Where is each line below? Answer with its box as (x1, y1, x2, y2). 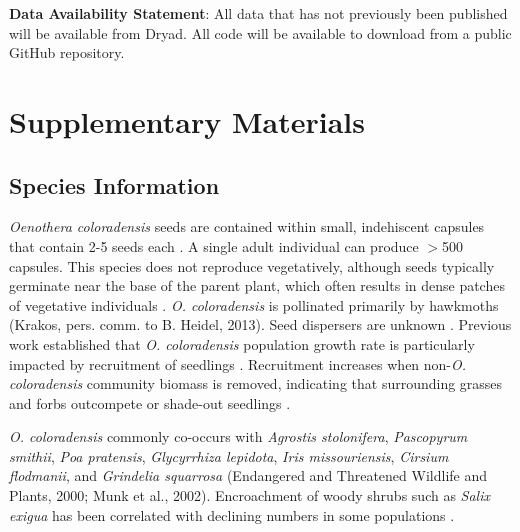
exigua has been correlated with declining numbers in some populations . (9, 504, 455, 525)
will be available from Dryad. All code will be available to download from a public (9, 22, 512, 43)
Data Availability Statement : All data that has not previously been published (9, 3, 508, 23)
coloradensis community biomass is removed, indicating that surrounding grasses (9, 373, 503, 394)
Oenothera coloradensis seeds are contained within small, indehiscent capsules (9, 216, 485, 237)
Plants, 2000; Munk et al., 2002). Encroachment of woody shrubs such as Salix (9, 485, 490, 506)
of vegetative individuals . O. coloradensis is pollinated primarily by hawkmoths (9, 294, 499, 315)
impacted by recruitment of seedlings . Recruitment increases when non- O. (9, 353, 467, 374)
